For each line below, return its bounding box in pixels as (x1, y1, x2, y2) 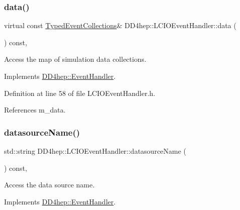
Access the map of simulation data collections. (4, 54, 146, 64)
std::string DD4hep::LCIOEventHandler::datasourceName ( (4, 146, 187, 156)
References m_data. (4, 104, 66, 115)
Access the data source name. (4, 179, 95, 190)
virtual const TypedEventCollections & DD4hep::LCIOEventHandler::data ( (4, 20, 236, 31)
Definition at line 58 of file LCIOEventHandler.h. (4, 87, 155, 98)
